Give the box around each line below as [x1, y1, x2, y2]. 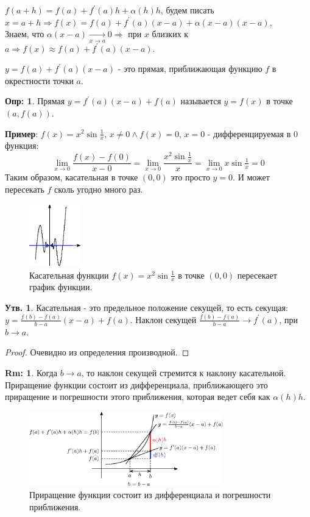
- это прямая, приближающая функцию [118, 62, 262, 75]
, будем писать [160, 4, 214, 16]
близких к [152, 27, 189, 40]
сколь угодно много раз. [54, 182, 143, 195]
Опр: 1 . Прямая [5, 94, 65, 107]
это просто [171, 171, 210, 184]
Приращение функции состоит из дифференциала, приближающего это [5, 378, 268, 391]
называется [180, 94, 221, 107]
